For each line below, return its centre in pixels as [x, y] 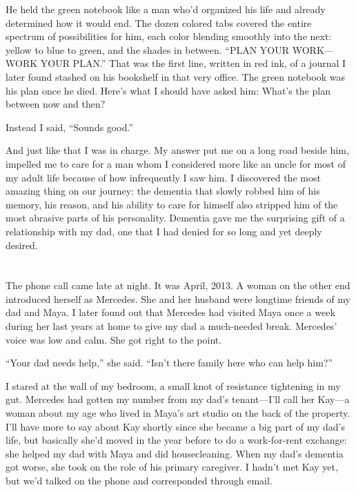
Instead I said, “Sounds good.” [69, 127]
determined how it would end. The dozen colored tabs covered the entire [159, 22]
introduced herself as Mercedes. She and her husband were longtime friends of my [178, 298]
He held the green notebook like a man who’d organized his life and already [166, 9]
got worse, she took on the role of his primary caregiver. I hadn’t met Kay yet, [172, 467]
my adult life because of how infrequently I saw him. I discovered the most [163, 177]
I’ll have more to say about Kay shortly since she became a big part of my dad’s [176, 426]
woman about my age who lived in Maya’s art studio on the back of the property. [178, 413]
